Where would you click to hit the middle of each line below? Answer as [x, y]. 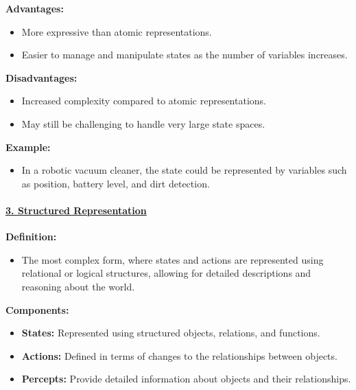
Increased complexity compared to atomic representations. [144, 101]
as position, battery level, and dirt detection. [116, 183]
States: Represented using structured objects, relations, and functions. [171, 333]
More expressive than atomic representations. [117, 31]
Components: [37, 309]
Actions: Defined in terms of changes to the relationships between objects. [179, 355]
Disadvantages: [41, 77]
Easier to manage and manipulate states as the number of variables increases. [185, 55]
